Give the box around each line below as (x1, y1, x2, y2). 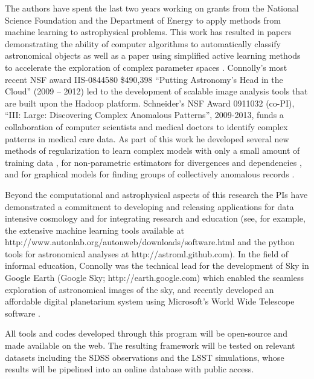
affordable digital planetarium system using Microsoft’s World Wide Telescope (5, 295, 295, 308)
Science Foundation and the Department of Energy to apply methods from (5, 13, 281, 26)
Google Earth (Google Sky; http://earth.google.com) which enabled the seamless (5, 271, 304, 284)
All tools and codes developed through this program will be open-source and (5, 327, 287, 340)
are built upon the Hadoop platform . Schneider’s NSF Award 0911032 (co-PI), (5, 96, 295, 109)
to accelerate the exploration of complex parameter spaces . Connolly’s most (5, 61, 287, 73)
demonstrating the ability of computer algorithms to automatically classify (5, 37, 281, 50)
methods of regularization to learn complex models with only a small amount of (5, 144, 300, 157)
